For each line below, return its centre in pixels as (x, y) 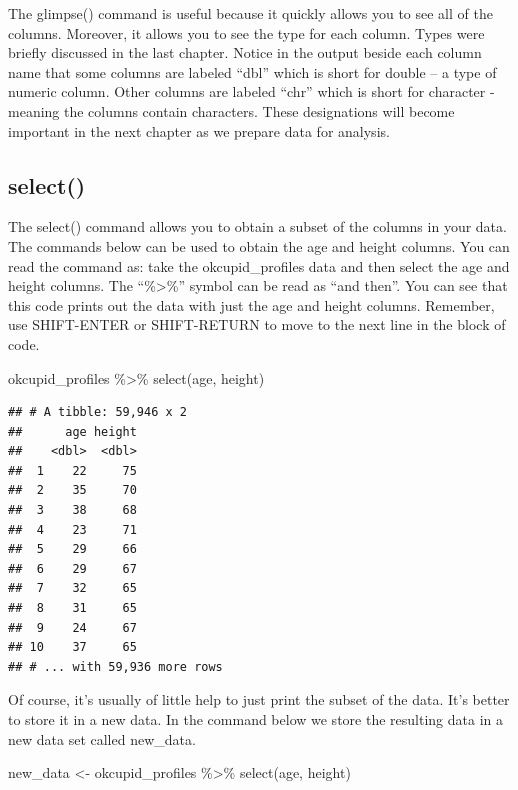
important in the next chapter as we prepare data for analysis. (199, 130)
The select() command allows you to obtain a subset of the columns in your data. (257, 226)
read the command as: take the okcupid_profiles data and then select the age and (259, 265)
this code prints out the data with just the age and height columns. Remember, (251, 304)
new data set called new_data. (102, 738)
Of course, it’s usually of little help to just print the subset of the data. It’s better (259, 699)
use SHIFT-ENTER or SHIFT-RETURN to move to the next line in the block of (257, 324)
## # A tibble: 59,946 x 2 (97, 412)
